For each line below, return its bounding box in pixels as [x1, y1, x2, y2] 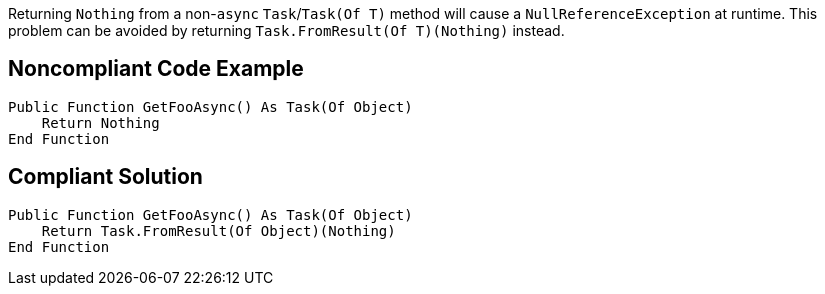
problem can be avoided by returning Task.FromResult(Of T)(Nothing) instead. [8, 22, 565, 39]
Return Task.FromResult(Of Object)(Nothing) [41, 222, 396, 239]
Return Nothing [41, 114, 160, 131]
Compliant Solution [8, 164, 203, 190]
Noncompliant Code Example [8, 56, 304, 82]
